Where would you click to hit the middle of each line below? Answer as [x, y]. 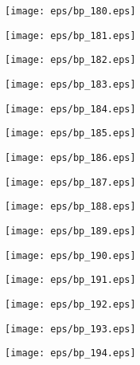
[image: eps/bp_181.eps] [70, 35]
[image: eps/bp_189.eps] [70, 231]
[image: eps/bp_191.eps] [70, 280]
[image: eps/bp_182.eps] [70, 60]
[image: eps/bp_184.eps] [70, 109]
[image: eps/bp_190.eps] [70, 255]
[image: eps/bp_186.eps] [70, 157]
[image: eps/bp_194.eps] [70, 353]
